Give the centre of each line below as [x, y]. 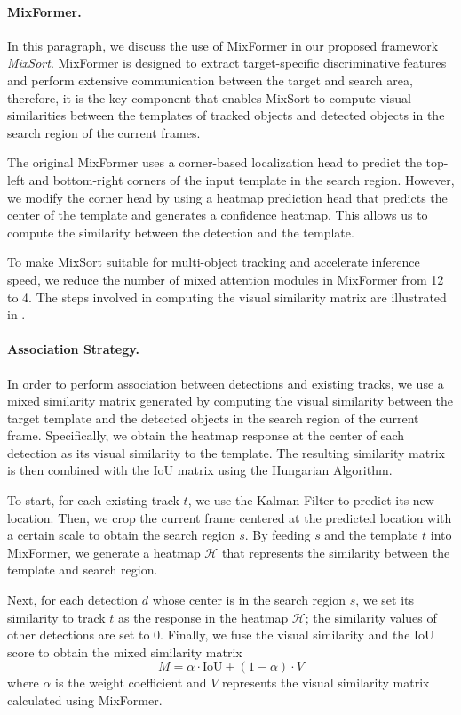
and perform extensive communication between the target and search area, [210, 80]
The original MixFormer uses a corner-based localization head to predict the [215, 162]
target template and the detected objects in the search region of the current [213, 418]
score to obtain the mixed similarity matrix [125, 651]
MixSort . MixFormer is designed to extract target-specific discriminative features [227, 63]
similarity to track [56, 617]
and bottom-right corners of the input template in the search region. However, [242, 179]
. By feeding [278, 535]
